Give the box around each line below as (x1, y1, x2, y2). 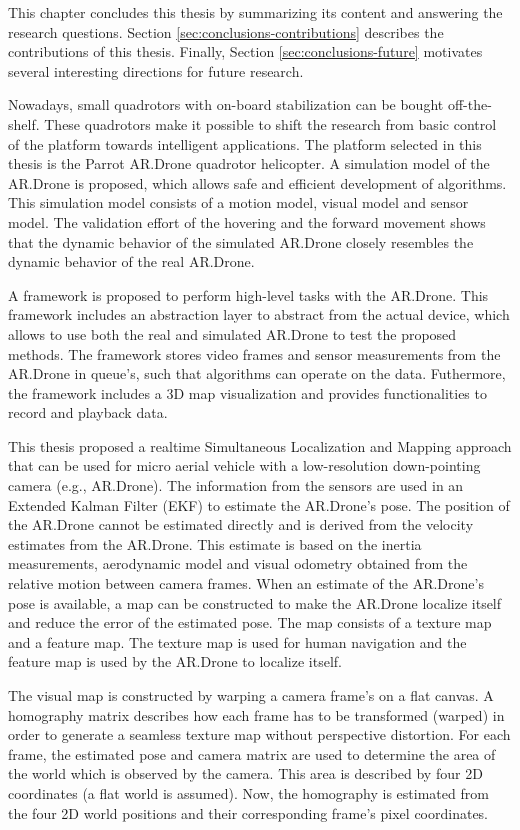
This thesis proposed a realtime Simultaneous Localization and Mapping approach (8, 435, 512, 456)
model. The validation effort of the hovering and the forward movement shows (8, 211, 486, 232)
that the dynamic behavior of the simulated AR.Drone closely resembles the (8, 231, 474, 252)
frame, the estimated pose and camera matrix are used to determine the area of (8, 743, 496, 764)
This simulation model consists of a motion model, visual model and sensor (8, 192, 469, 213)
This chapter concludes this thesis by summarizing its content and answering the (8, 2, 503, 22)
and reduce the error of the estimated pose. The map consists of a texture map (8, 612, 492, 633)
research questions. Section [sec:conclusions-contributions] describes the (8, 21, 444, 42)
